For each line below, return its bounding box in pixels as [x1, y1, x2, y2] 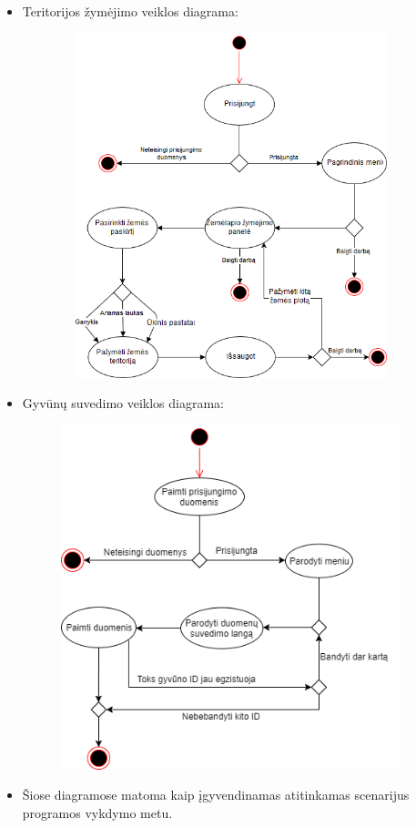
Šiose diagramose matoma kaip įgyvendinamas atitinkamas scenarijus [22, 785, 410, 804]
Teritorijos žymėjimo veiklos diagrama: [22, 2, 238, 20]
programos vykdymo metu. [22, 802, 173, 822]
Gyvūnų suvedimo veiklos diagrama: [22, 394, 224, 413]
